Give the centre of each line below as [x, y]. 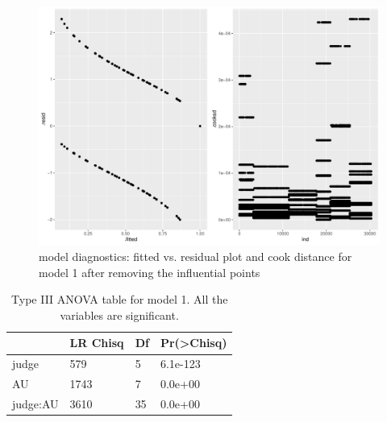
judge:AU [35, 403]
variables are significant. [119, 314]
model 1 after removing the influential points [150, 272]
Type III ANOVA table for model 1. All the [120, 299]
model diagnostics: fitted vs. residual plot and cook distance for [196, 257]
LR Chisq [97, 343]
